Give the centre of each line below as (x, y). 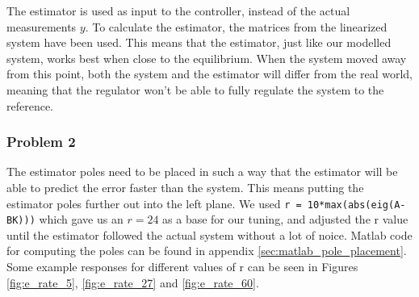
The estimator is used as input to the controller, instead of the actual (178, 10)
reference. (30, 105)
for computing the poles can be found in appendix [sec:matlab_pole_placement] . (207, 251)
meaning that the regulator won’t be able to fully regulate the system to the (195, 89)
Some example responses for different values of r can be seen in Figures (182, 267)
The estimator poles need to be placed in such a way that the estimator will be (202, 172)
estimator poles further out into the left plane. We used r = (154, 203)
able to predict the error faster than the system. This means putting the (185, 187)
